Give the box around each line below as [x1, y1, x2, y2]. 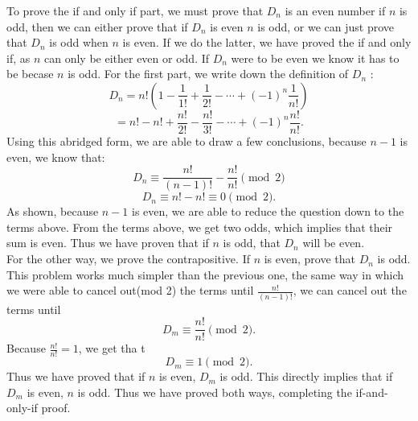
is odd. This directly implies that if [219, 368, 393, 385]
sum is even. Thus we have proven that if [6, 234, 209, 251]
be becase [6, 65, 54, 82]
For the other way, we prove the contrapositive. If [6, 250, 250, 267]
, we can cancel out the [293, 282, 407, 299]
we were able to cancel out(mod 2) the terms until [6, 282, 254, 299]
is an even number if [285, 2, 386, 19]
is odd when [49, 34, 109, 51]
